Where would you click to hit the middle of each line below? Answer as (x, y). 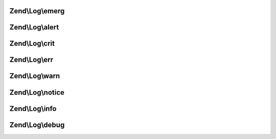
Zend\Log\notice (37, 92)
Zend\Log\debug (37, 125)
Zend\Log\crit (32, 44)
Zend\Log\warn (35, 76)
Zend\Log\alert (34, 27)
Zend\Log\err (31, 60)
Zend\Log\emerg (37, 11)
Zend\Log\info (33, 109)
